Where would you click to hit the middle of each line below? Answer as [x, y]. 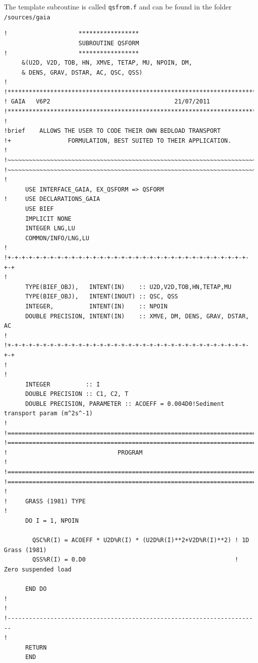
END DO [36, 589]
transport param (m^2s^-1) [48, 414]
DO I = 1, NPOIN [52, 521]
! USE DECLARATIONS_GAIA [52, 199]
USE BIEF [39, 209]
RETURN [36, 647]
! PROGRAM [73, 452]
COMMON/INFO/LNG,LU [57, 238]
